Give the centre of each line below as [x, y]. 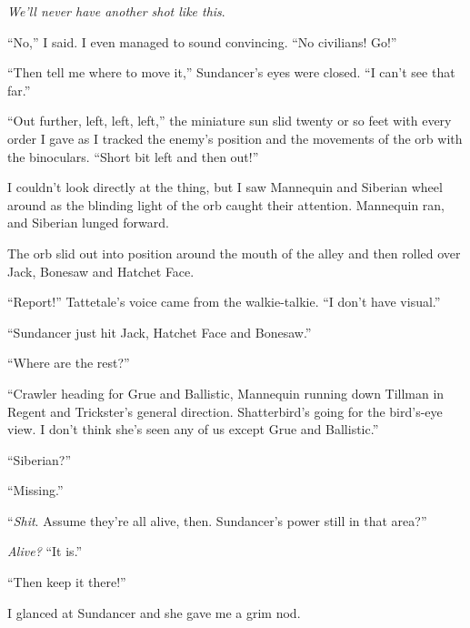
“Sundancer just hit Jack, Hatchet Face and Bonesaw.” [160, 332]
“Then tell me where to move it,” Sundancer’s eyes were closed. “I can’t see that [231, 72]
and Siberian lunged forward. [88, 223]
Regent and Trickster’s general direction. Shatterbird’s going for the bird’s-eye [225, 411]
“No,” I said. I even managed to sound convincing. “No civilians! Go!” [202, 41]
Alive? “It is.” [45, 551]
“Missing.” [35, 490]
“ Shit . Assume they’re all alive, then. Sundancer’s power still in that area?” [217, 520]
